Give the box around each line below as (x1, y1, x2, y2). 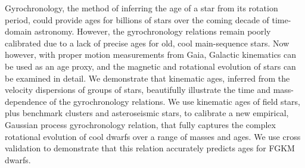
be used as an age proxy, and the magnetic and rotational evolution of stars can (5, 60, 296, 72)
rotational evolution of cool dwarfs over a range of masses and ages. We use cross (5, 130, 301, 142)
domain (5, 25, 32, 38)
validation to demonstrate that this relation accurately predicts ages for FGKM (5, 142, 295, 154)
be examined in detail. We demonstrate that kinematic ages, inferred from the (5, 71, 290, 84)
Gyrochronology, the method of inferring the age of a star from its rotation (5, 2, 278, 14)
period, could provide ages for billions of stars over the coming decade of (5, 13, 269, 26)
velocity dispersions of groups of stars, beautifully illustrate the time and (5, 83, 271, 96)
